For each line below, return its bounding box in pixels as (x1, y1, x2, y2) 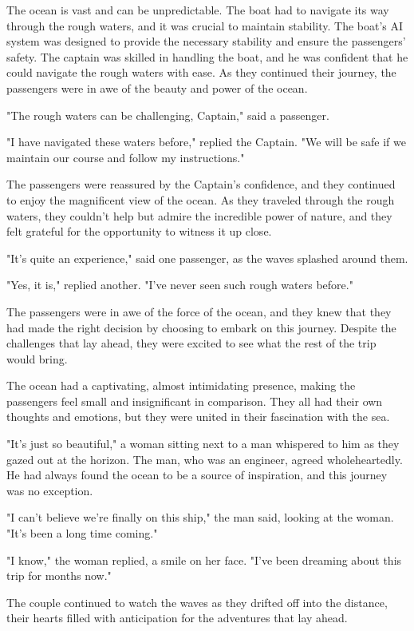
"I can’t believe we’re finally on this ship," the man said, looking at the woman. (6, 509, 394, 526)
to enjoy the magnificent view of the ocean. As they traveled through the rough (6, 191, 395, 208)
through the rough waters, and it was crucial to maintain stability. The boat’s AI (6, 17, 404, 34)
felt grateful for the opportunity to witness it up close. (6, 223, 272, 240)
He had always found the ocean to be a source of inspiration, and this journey (6, 466, 388, 483)
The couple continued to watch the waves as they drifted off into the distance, (6, 593, 388, 610)
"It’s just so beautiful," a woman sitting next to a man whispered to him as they (6, 435, 400, 452)
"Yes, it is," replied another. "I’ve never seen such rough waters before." (6, 276, 353, 293)
